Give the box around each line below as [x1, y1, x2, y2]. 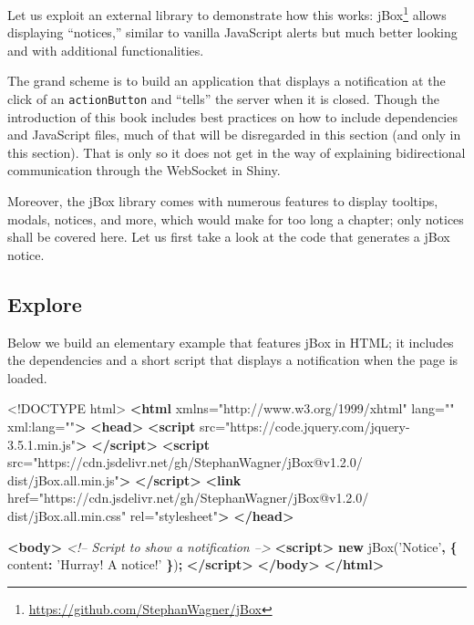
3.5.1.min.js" [7, 434, 76, 453]
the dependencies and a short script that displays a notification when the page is [7, 350, 459, 370]
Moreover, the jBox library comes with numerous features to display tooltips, [7, 192, 438, 211]
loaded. [7, 368, 47, 387]
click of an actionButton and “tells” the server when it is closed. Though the [7, 89, 439, 109]
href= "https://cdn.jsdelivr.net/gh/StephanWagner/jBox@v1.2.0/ [7, 488, 369, 507]
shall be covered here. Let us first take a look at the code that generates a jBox [7, 227, 450, 246]
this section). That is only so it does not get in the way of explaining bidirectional [7, 142, 466, 161]
